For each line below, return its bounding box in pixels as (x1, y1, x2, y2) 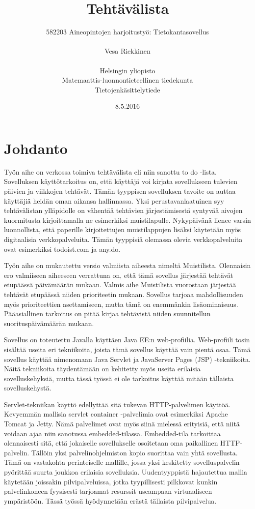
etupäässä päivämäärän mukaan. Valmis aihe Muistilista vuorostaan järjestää (4, 279, 236, 290)
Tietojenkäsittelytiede (95, 84, 160, 94)
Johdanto (4, 138, 68, 158)
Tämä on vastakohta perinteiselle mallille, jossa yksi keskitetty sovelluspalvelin (4, 457, 240, 467)
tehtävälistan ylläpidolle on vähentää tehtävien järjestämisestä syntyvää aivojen (4, 205, 243, 215)
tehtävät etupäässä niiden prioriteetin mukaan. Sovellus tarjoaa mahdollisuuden (4, 289, 243, 299)
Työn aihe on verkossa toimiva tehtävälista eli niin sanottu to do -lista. (4, 166, 217, 177)
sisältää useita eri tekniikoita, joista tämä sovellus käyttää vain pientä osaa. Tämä (4, 344, 251, 354)
